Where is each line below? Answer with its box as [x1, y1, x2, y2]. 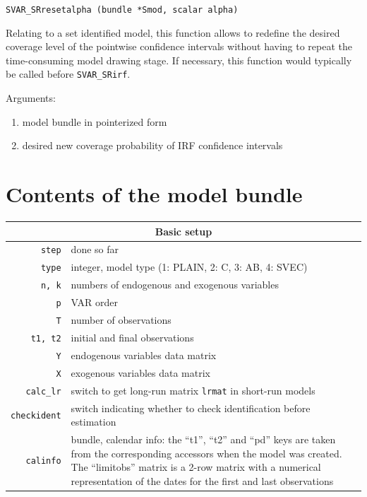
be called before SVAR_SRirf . [6, 66, 131, 81]
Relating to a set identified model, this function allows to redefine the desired [6, 25, 340, 40]
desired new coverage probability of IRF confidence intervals [22, 138, 283, 153]
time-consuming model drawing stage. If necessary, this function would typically [6, 52, 352, 67]
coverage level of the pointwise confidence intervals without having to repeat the [6, 39, 353, 54]
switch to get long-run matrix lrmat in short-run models [71, 382, 315, 397]
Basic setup [155, 223, 212, 238]
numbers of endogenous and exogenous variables [71, 277, 279, 292]
